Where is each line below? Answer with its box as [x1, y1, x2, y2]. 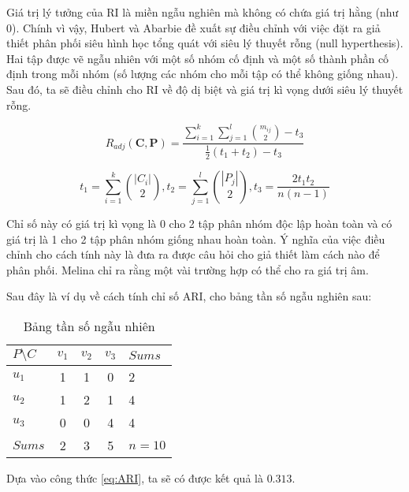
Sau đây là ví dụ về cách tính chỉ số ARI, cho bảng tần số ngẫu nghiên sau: [6, 288, 372, 304]
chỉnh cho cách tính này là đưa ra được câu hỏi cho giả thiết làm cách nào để [6, 246, 380, 263]
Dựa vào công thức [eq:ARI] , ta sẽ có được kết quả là [6, 469, 263, 486]
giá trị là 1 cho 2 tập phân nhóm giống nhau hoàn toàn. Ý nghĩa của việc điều [6, 230, 385, 247]
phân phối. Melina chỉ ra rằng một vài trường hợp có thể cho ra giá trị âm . [6, 261, 369, 278]
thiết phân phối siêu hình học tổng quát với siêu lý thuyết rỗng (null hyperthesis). [6, 35, 403, 51]
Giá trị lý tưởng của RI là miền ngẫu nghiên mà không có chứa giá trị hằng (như [6, 4, 399, 20]
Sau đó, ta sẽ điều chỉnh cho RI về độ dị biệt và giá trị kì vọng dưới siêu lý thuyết [6, 80, 403, 97]
